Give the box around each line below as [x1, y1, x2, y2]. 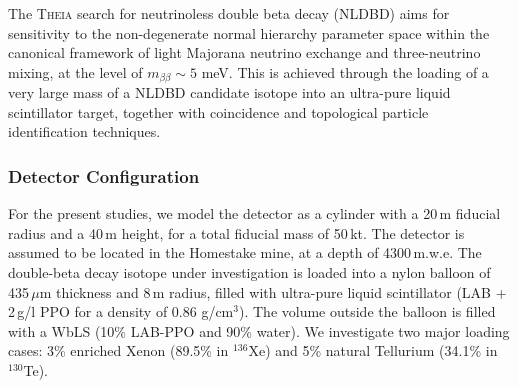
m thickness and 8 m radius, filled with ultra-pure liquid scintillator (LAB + [39, 281, 507, 302]
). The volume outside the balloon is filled [238, 301, 496, 322]
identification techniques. [8, 121, 161, 142]
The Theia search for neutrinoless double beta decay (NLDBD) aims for [8, 3, 450, 23]
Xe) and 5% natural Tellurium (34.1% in [248, 340, 498, 361]
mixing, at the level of [8, 61, 143, 82]
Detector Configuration [8, 163, 200, 188]
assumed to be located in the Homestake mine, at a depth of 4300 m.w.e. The [8, 242, 482, 263]
